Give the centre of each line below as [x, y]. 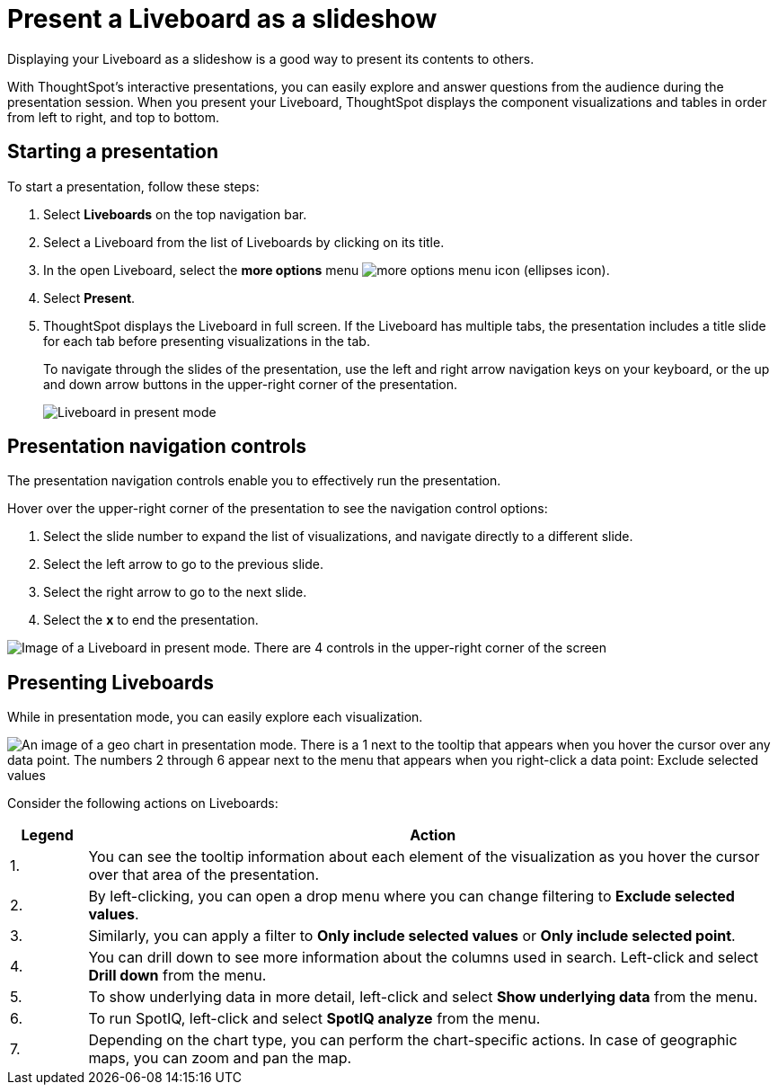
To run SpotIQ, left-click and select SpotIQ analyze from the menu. [314, 1019]
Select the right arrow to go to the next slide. [175, 592]
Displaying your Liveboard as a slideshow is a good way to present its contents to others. [271, 58]
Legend [47, 835]
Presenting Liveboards [111, 682]
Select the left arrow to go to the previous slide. [183, 564]
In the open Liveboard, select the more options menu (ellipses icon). [327, 270]
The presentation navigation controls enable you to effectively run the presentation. [254, 481]
